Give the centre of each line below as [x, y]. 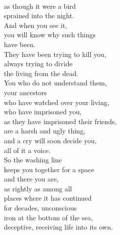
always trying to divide [38, 64]
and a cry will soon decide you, [50, 140]
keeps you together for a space [49, 169]
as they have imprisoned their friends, [60, 121]
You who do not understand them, [55, 83]
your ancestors [26, 92]
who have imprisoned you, [43, 112]
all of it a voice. [27, 150]
